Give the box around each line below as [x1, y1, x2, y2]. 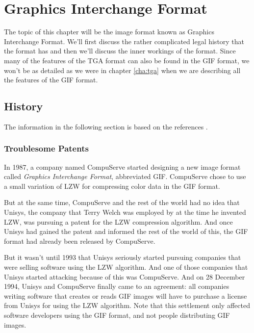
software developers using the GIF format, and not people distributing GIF [4, 310, 230, 320]
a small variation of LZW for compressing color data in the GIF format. [4, 180, 220, 191]
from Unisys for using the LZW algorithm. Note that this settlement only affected [4, 300, 250, 310]
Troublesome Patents [4, 142, 89, 154]
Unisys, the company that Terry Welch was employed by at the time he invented [4, 207, 246, 217]
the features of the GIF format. [4, 75, 98, 85]
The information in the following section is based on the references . [4, 121, 208, 131]
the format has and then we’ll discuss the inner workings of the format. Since [4, 46, 236, 56]
